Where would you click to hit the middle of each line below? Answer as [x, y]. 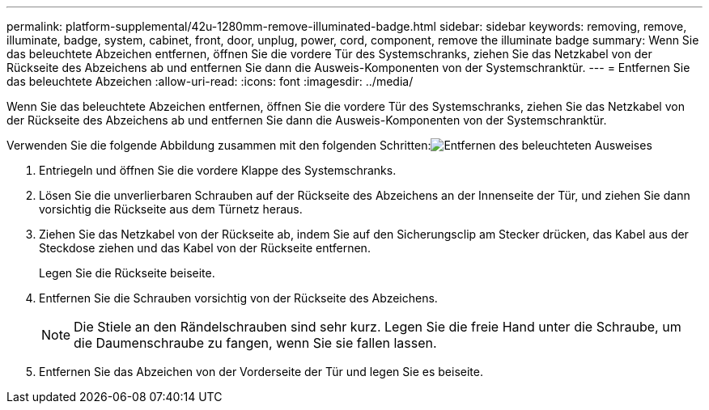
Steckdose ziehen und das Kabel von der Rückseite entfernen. [205, 248]
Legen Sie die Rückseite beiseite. [127, 273]
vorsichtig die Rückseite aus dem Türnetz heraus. [171, 209]
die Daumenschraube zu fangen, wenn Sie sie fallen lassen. [255, 343]
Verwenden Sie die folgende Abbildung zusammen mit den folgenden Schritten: [219, 145]
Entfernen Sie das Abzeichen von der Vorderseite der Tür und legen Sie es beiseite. [261, 372]
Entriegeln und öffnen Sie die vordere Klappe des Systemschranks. [218, 170]
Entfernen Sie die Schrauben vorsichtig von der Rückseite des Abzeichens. [238, 298]
